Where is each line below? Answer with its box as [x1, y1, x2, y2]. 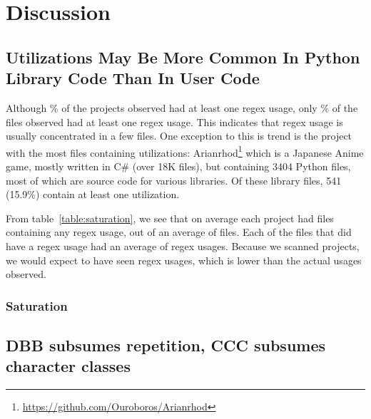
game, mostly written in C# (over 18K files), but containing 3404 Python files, [6, 159, 351, 173]
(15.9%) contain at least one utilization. [6, 187, 180, 202]
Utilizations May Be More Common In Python [6, 46, 360, 68]
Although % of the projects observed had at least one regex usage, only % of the [6, 100, 358, 115]
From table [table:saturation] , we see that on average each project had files [6, 210, 334, 225]
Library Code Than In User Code [6, 67, 260, 89]
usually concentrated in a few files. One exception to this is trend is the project [6, 128, 352, 143]
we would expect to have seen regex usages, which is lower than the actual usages [6, 252, 362, 267]
